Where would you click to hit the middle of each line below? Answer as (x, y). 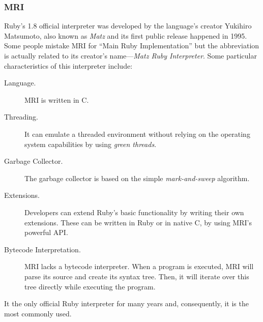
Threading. (21, 117)
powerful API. (46, 232)
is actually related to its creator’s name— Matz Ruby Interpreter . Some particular (130, 55)
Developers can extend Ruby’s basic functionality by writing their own (134, 212)
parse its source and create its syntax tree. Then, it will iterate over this (137, 276)
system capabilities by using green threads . (91, 144)
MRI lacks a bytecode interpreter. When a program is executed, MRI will (139, 266)
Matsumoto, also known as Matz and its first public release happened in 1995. (126, 35)
